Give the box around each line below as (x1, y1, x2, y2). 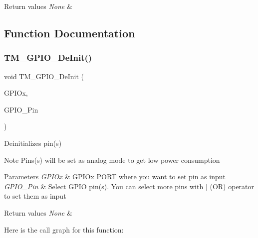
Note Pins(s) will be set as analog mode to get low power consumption (4, 154, 220, 165)
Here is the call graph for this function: (4, 224, 124, 235)
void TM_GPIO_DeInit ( (4, 71, 84, 81)
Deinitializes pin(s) (4, 137, 62, 148)
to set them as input (4, 191, 66, 201)
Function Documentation (4, 25, 135, 40)
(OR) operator (210, 181, 255, 191)
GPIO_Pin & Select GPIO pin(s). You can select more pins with (4, 181, 204, 191)
